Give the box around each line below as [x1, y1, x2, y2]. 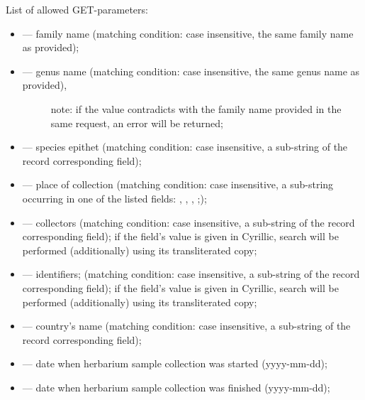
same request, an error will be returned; [50, 115, 223, 130]
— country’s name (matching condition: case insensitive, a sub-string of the [22, 318, 351, 333]
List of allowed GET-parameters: [6, 2, 148, 16]
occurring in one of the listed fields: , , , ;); [22, 190, 207, 205]
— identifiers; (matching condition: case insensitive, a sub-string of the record [22, 266, 360, 281]
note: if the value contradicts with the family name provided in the [50, 101, 342, 116]
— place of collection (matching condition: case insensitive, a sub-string [22, 177, 334, 192]
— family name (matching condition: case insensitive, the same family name [22, 26, 354, 40]
